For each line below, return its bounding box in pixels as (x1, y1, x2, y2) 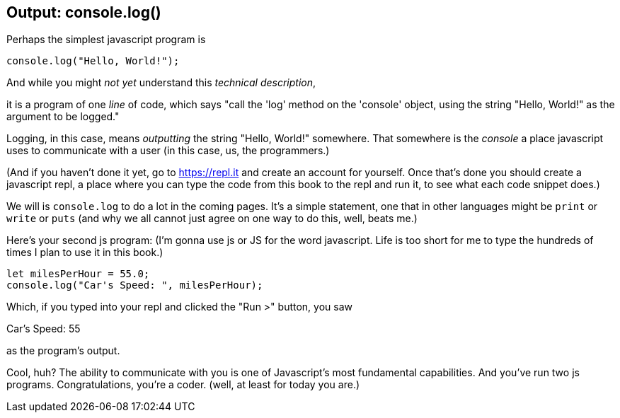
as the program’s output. (6, 344, 120, 357)
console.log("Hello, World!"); (6, 55, 180, 67)
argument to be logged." (6, 110, 120, 123)
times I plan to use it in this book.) (6, 246, 163, 259)
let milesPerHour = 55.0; (6, 268, 150, 280)
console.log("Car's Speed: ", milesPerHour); (6, 279, 263, 291)
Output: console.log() (6, 4, 161, 21)
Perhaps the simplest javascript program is (6, 33, 206, 46)
